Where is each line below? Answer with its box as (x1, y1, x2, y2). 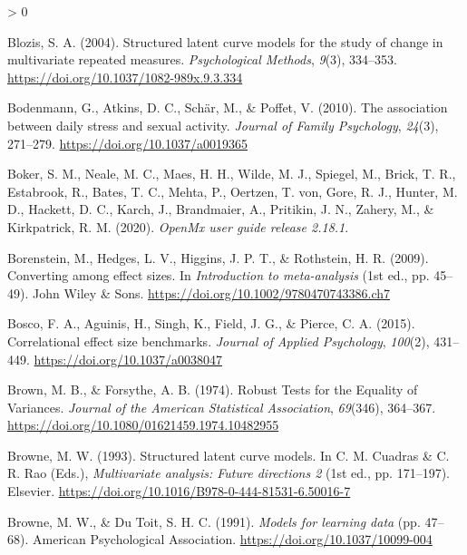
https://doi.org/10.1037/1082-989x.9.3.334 (7, 67, 243, 86)
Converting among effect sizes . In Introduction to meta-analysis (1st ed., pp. (7, 266, 430, 285)
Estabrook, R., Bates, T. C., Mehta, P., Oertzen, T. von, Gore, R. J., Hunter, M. (7, 181, 458, 200)
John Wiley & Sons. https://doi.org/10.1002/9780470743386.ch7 (32, 283, 391, 302)
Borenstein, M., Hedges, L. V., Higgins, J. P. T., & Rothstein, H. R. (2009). (7, 248, 429, 267)
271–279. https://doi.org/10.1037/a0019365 (7, 133, 248, 152)
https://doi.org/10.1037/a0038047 (34, 349, 222, 368)
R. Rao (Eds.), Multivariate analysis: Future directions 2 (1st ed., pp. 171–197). (7, 463, 450, 482)
